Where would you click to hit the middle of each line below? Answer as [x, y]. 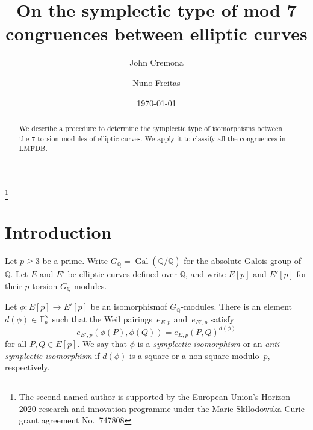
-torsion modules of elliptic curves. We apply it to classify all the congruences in [160, 138]
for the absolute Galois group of [242, 261]
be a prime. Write [75, 261]
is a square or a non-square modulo [194, 355]
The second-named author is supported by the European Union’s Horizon [155, 396]
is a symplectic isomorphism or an [200, 344]
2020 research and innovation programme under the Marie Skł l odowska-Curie [162, 408]
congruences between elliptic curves [156, 33]
